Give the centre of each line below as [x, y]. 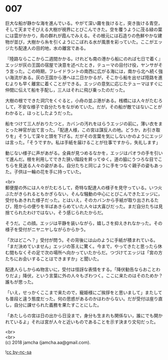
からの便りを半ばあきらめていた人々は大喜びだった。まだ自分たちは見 [90, 206]
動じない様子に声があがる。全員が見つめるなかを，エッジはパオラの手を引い [84, 153]
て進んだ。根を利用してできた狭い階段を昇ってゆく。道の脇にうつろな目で [82, 159]
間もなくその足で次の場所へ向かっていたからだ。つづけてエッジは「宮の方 [86, 252]
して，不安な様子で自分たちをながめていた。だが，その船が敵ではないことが [84, 107]
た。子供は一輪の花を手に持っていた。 [44, 172]
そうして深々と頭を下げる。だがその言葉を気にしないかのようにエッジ [90, 136]
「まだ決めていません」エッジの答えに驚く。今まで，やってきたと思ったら [81, 246]
